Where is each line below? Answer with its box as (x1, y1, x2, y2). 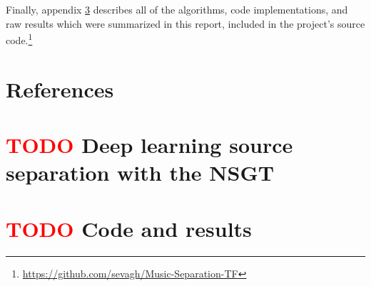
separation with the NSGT (6, 158, 275, 187)
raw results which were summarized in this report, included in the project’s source (6, 16, 365, 31)
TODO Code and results (6, 213, 252, 243)
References (6, 74, 114, 103)
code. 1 (6, 31, 33, 47)
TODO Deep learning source (6, 130, 293, 159)
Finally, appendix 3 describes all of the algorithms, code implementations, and (6, 2, 348, 16)
